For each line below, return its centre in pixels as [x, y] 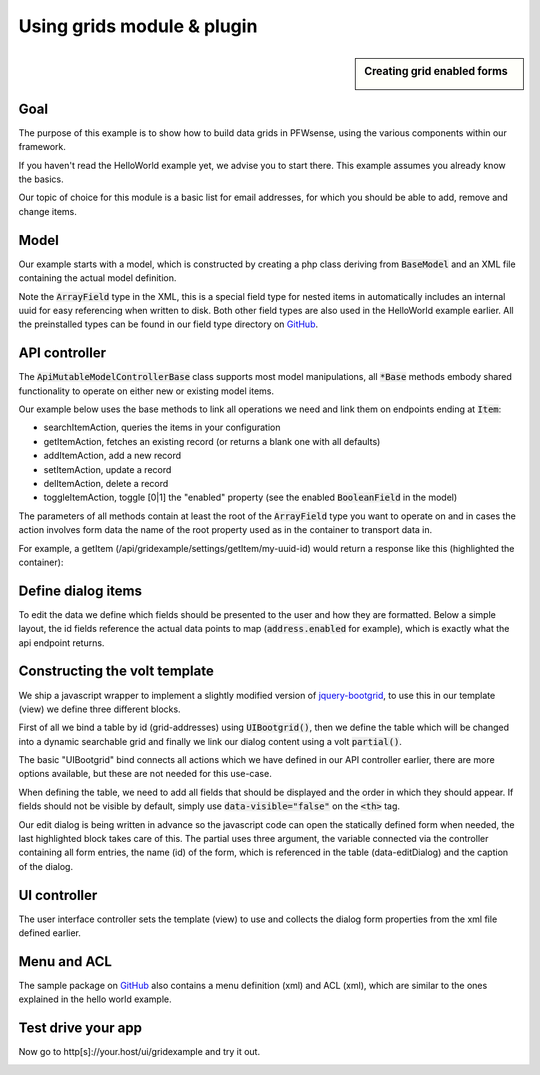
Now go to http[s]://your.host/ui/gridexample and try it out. [139, 1052]
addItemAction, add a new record [112, 456]
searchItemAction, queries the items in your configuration [162, 427]
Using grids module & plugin [138, 26]
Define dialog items [80, 590]
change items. [47, 211]
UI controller [58, 895]
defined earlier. [50, 933]
